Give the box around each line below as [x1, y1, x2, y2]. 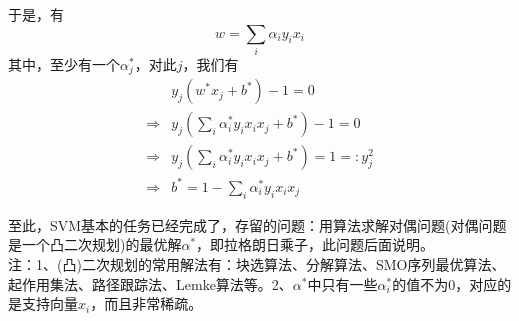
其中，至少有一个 [8, 53, 120, 74]
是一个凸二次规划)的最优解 [8, 234, 182, 255]
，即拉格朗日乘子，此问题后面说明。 [196, 234, 435, 255]
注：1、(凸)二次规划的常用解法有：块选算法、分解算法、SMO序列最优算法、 [8, 253, 506, 274]
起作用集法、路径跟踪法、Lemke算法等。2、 [8, 273, 293, 294]
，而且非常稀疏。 [90, 293, 203, 314]
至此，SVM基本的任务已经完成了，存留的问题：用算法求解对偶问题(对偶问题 [8, 214, 507, 235]
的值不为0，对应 [392, 273, 498, 294]
